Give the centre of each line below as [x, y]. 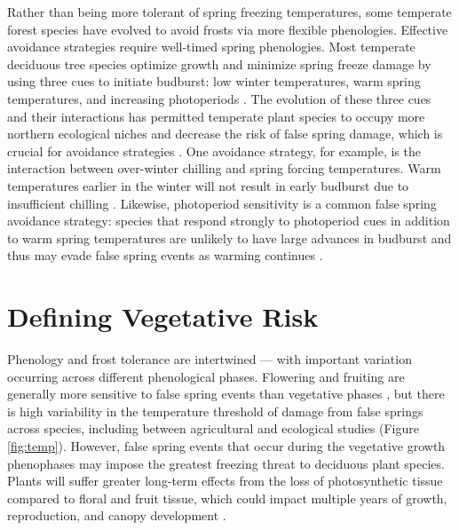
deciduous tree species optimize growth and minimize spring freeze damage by [219, 63]
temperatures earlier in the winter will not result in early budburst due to [208, 185]
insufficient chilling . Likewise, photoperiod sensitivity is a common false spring [222, 203]
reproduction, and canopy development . [117, 515]
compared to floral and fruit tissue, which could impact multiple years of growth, [227, 498]
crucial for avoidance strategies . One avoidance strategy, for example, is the [214, 150]
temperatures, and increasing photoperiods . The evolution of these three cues [219, 98]
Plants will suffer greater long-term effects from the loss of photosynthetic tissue [225, 481]
